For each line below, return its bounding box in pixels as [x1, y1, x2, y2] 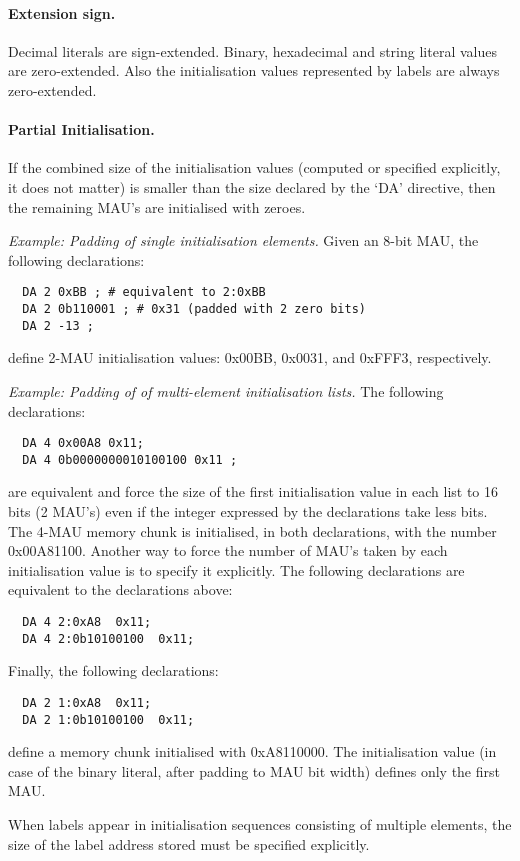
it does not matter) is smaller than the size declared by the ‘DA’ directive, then [8, 176, 496, 197]
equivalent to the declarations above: [8, 579, 233, 600]
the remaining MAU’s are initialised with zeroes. [8, 196, 306, 217]
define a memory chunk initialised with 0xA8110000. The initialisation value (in [8, 741, 497, 762]
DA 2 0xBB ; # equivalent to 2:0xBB [22, 285, 266, 300]
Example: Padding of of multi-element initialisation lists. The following [8, 380, 444, 401]
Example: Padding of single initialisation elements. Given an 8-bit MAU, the [8, 230, 479, 251]
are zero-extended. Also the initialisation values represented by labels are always [8, 60, 500, 81]
